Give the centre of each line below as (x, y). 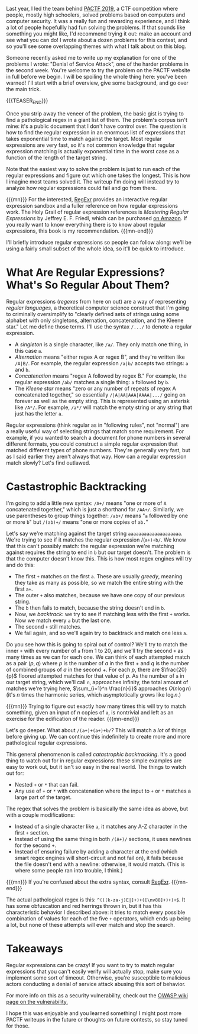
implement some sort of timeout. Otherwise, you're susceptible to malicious (98, 977)
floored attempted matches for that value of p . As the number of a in (101, 676)
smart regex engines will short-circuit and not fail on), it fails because (99, 858)
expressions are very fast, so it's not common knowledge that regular (91, 145)
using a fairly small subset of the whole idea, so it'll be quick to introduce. (95, 249)
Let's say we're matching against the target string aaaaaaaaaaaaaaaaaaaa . (95, 533)
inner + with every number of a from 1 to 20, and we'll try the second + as (95, 650)
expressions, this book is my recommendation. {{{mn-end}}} (80, 231)
